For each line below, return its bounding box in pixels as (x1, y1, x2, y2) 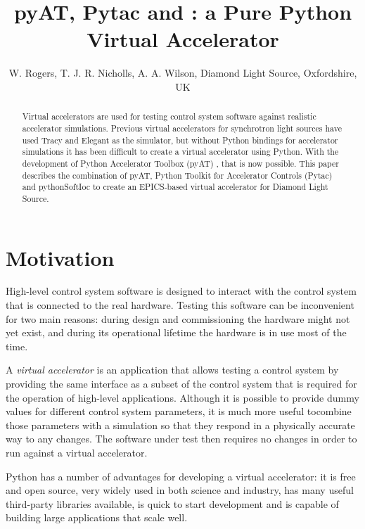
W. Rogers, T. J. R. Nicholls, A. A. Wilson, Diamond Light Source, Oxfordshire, (8, 65, 357, 80)
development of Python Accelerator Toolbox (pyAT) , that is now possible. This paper (22, 157, 339, 169)
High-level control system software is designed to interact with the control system (6, 283, 357, 298)
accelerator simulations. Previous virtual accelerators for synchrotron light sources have (22, 122, 342, 134)
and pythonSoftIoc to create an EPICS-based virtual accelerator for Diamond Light (22, 181, 328, 193)
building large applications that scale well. (6, 510, 188, 525)
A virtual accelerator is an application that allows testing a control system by (6, 362, 339, 377)
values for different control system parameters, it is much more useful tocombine (6, 404, 352, 419)
